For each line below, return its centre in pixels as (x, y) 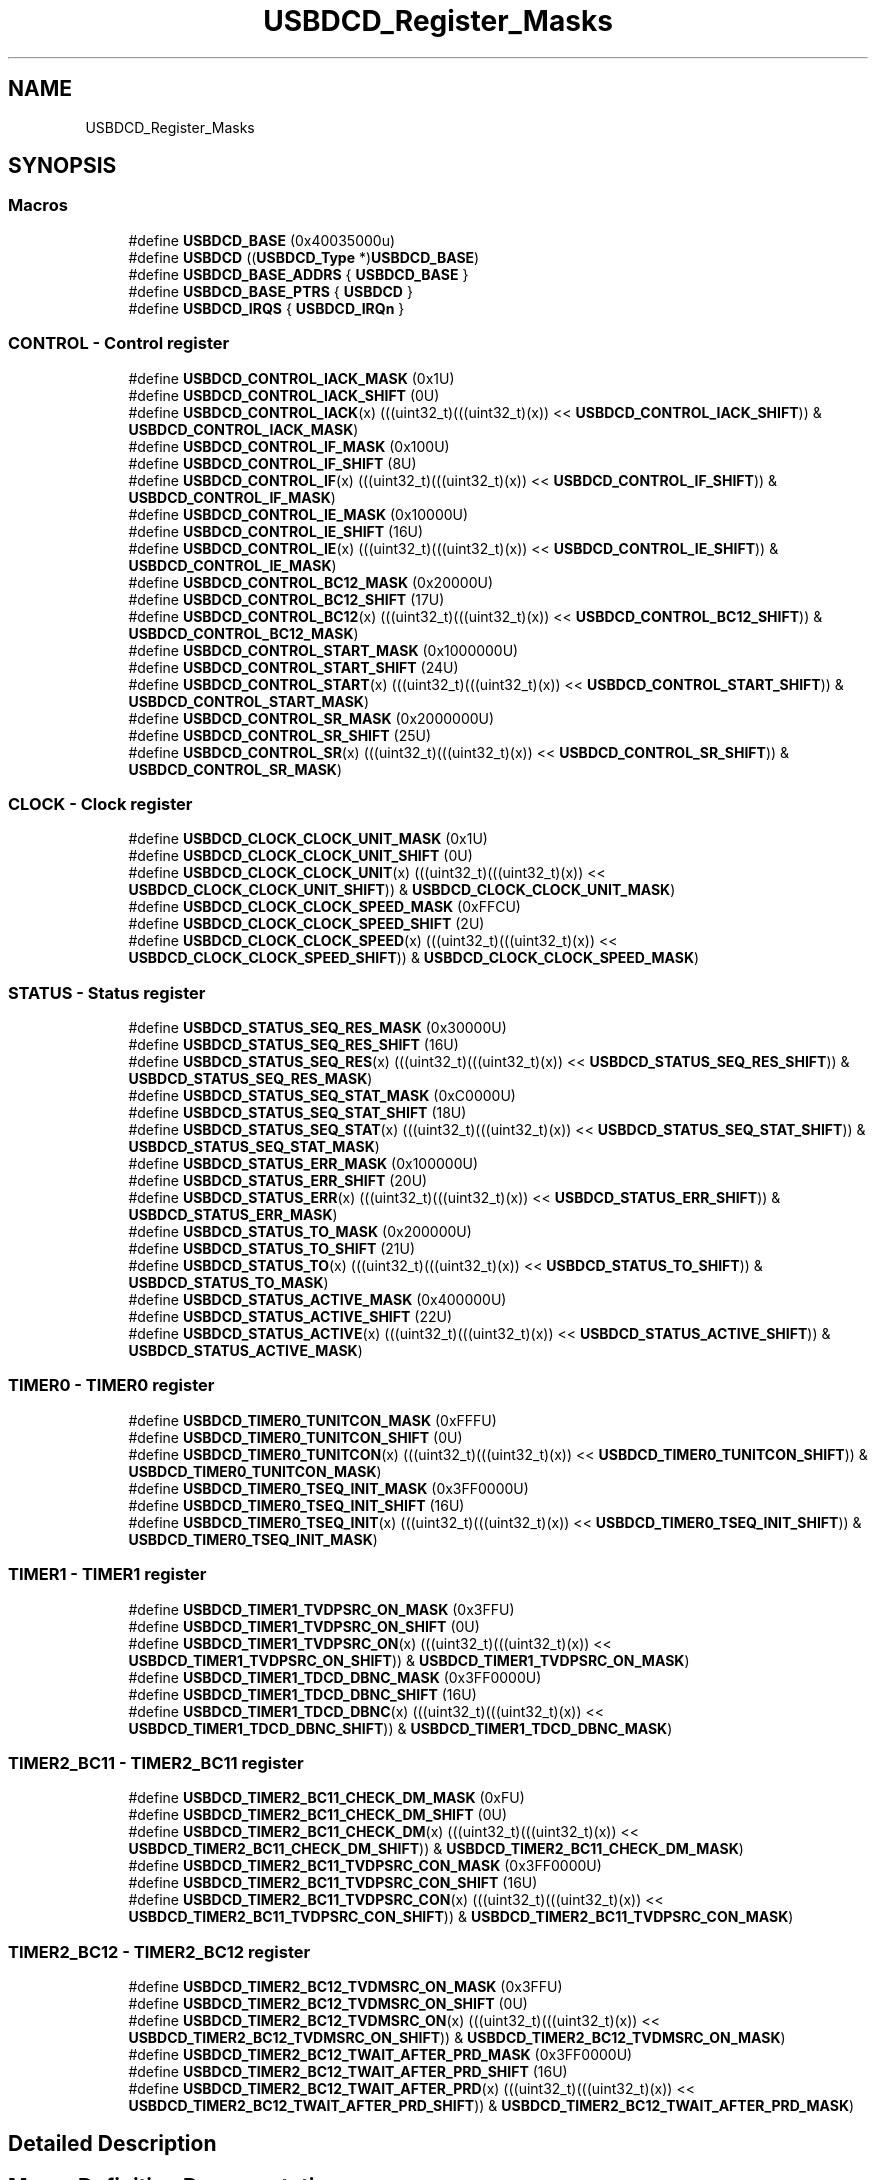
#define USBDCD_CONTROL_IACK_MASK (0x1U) (291, 378)
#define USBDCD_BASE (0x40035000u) (262, 240)
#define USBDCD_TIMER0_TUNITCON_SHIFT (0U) (295, 1437)
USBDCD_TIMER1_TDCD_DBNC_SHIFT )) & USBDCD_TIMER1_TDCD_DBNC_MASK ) (400, 1728)
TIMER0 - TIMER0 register (111, 1385)
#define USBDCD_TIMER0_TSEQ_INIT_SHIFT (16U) (296, 1505)
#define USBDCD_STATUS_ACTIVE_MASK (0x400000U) (317, 1300)
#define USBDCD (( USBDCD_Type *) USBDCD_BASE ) (304, 257)
